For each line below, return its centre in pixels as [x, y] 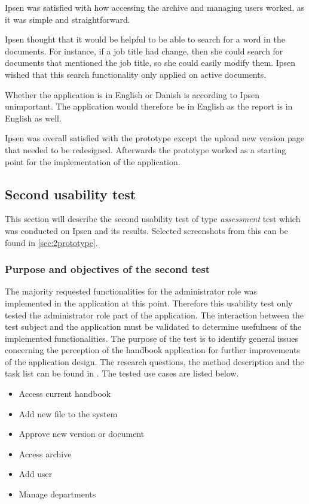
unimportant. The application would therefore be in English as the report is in [149, 106]
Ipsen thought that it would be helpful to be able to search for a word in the [145, 39]
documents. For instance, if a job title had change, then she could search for [144, 51]
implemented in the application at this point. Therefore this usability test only [149, 303]
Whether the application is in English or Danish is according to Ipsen [132, 94]
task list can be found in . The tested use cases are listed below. [122, 373]
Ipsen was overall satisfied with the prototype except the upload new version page [154, 138]
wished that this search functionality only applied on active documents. [136, 74]
